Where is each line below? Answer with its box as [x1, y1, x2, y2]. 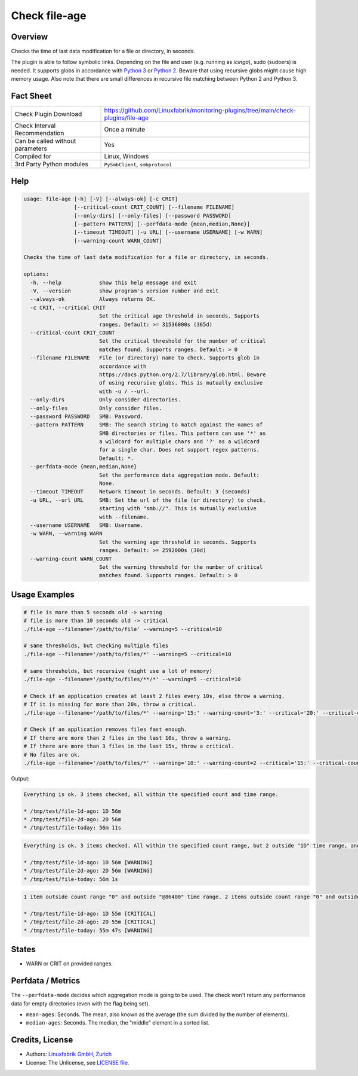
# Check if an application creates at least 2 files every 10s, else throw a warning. [23, 693, 285, 699]
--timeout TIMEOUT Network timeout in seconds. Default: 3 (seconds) [30, 488, 251, 495]
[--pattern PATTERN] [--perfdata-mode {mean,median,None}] [73, 220, 251, 227]
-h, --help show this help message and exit [30, 279, 197, 286]
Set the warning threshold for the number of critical [98, 563, 263, 571]
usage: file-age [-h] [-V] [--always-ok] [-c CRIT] [23, 195, 178, 202]
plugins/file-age [104, 114, 149, 122]
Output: [11, 775, 30, 782]
